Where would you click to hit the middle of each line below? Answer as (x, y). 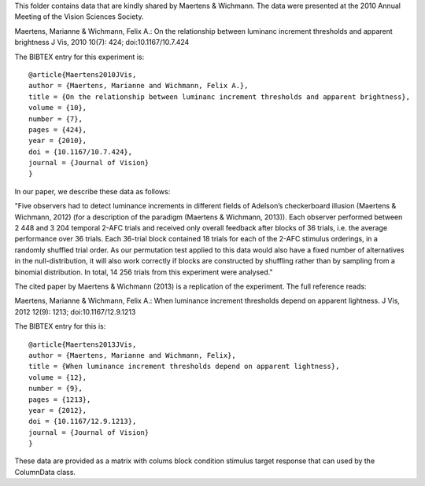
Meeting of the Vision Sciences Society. (79, 17)
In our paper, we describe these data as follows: (92, 191)
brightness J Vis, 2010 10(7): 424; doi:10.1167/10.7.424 (102, 42)
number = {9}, (55, 388)
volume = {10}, (58, 108)
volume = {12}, (58, 377)
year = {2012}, (58, 410)
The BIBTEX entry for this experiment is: (79, 57)
